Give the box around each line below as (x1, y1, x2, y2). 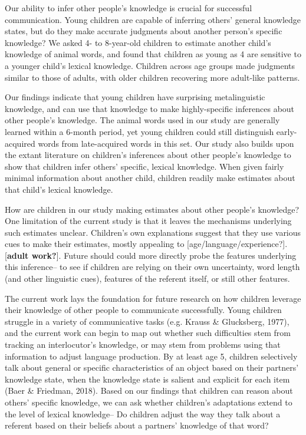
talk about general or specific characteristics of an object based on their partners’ (5, 361, 299, 374)
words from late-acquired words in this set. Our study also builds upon (38, 137, 294, 149)
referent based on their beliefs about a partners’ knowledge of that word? (5, 419, 269, 431)
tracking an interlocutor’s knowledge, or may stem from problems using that (5, 338, 281, 351)
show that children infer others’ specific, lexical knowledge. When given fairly (5, 160, 284, 172)
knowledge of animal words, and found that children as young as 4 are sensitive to (5, 48, 301, 60)
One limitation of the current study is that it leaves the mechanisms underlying (5, 215, 292, 227)
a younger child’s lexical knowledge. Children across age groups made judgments (5, 59, 295, 71)
